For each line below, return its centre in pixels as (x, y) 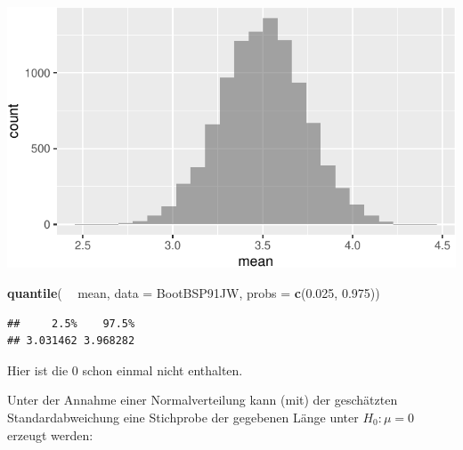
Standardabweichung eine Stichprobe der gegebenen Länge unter (183, 417)
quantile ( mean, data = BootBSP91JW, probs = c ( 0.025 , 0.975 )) (194, 293)
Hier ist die (38, 370)
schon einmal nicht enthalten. (162, 370)
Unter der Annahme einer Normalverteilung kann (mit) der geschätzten (203, 400)
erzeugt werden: (50, 434)
